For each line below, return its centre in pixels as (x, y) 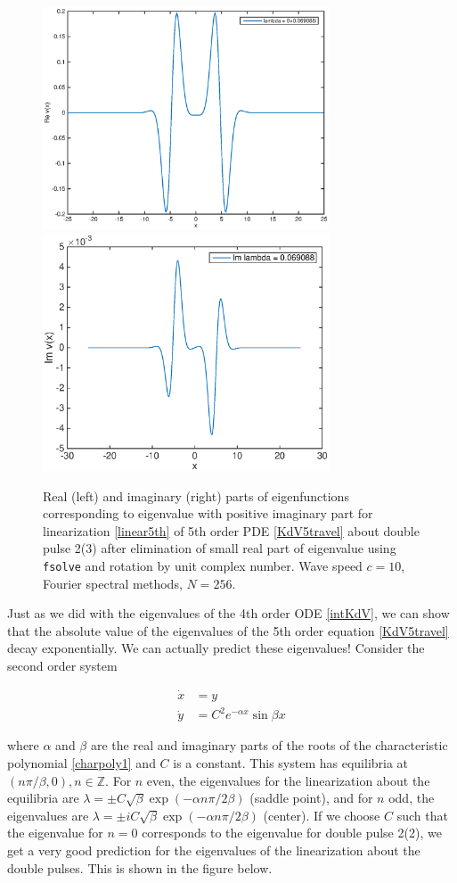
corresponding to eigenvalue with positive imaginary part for (208, 513)
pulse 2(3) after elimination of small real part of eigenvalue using (220, 548)
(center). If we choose (322, 815)
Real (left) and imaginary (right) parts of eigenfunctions (196, 495)
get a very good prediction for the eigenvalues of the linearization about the (214, 850)
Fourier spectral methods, (113, 583)
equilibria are (43, 798)
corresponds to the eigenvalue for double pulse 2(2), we (292, 833)
